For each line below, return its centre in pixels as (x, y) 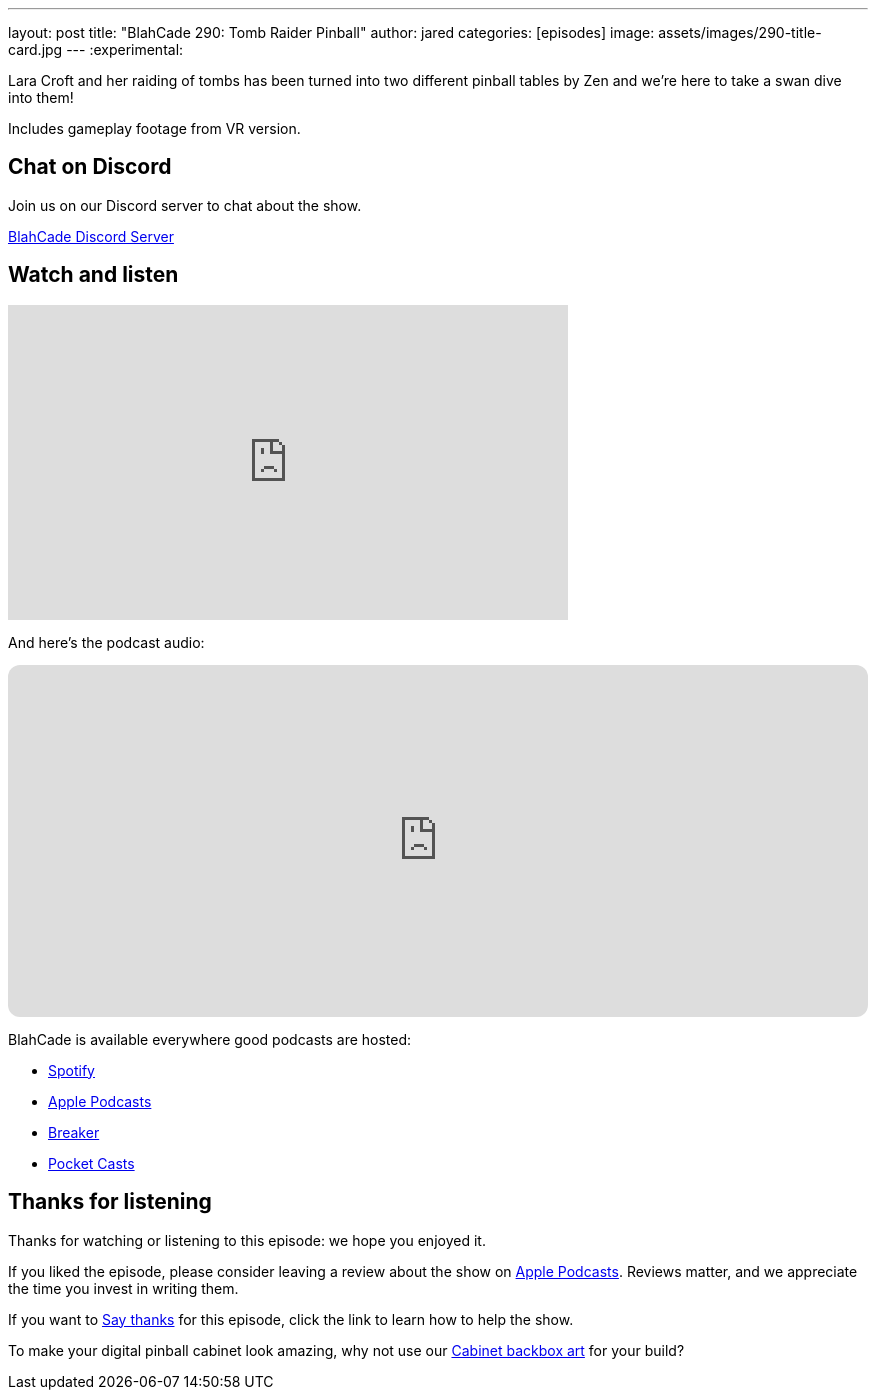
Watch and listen (93, 275)
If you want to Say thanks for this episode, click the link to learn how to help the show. (291, 1319)
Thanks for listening (110, 1202)
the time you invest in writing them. (123, 1288)
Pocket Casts (91, 1163)
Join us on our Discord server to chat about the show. (185, 205)
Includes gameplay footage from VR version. (154, 128)
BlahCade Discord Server (91, 236)
